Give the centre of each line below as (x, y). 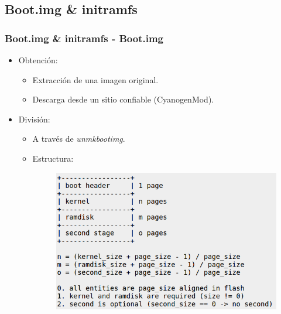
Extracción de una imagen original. (95, 79)
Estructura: (53, 158)
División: (34, 119)
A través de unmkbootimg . (79, 139)
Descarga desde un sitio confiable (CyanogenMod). (123, 99)
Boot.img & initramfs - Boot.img (84, 38)
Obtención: (38, 60)
